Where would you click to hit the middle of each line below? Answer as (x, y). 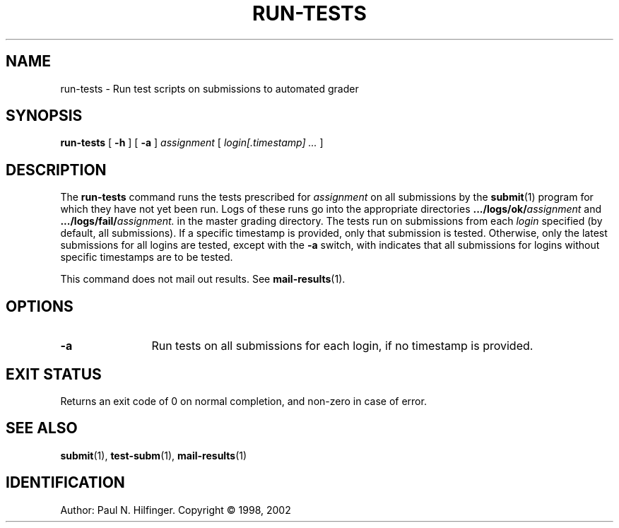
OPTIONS (40, 306)
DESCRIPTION (56, 170)
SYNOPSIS (44, 116)
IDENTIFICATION (65, 483)
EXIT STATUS (54, 374)
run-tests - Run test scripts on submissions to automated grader (210, 88)
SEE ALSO (42, 428)
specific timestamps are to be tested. (147, 257)
